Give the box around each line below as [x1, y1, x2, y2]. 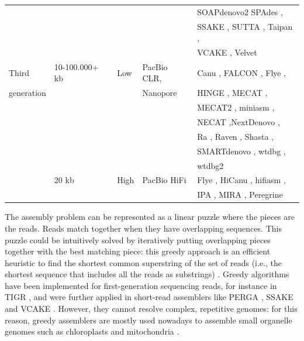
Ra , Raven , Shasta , [197, 130, 274, 142]
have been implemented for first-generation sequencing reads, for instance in [5, 279, 277, 291]
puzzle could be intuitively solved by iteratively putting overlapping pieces [5, 233, 271, 246]
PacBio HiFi [142, 174, 186, 186]
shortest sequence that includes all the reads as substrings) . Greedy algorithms [5, 268, 289, 280]
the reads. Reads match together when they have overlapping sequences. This [5, 222, 282, 234]
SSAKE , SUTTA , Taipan [197, 20, 293, 32]
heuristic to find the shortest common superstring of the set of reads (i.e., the [5, 256, 282, 268]
